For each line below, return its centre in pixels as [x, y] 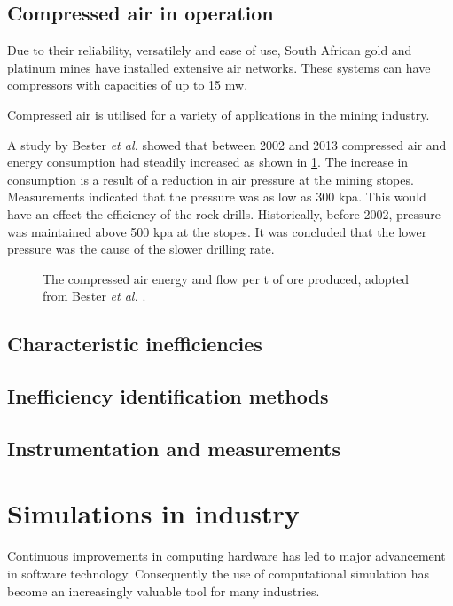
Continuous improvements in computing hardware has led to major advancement [226, 556]
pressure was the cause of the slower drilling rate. [141, 249]
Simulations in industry [153, 513]
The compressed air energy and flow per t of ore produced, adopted [226, 278]
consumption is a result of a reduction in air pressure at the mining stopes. [211, 179]
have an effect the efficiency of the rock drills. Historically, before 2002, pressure [224, 213]
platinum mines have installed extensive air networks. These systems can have [219, 67]
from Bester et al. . [94, 296]
